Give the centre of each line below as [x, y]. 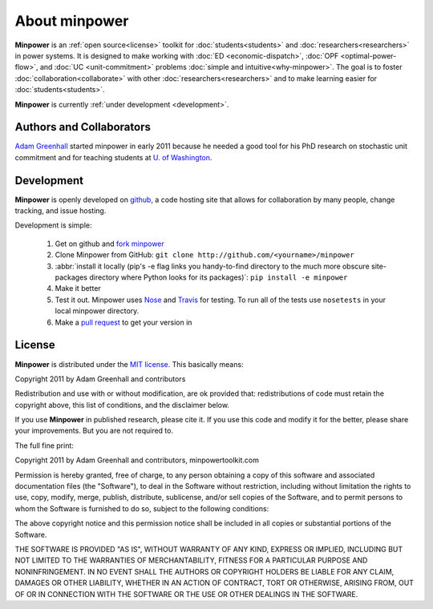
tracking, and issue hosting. [61, 211]
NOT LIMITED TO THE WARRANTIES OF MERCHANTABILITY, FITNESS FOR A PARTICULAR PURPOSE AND [191, 560]
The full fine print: [44, 446]
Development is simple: [53, 225]
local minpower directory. [97, 311]
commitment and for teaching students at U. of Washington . [113, 157]
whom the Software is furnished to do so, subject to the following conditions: [142, 508]
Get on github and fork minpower [109, 244]
